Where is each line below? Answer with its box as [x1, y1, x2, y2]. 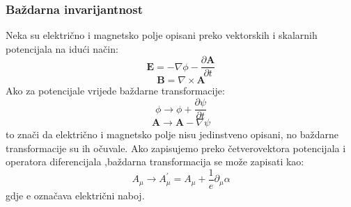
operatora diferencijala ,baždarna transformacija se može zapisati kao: [6, 154, 304, 169]
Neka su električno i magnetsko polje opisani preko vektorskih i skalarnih [6, 28, 318, 42]
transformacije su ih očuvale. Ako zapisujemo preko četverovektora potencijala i [6, 140, 346, 155]
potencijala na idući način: [6, 41, 118, 56]
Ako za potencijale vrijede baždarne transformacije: [6, 83, 225, 98]
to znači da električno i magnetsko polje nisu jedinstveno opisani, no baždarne [6, 127, 338, 142]
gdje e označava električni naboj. [6, 188, 145, 202]
